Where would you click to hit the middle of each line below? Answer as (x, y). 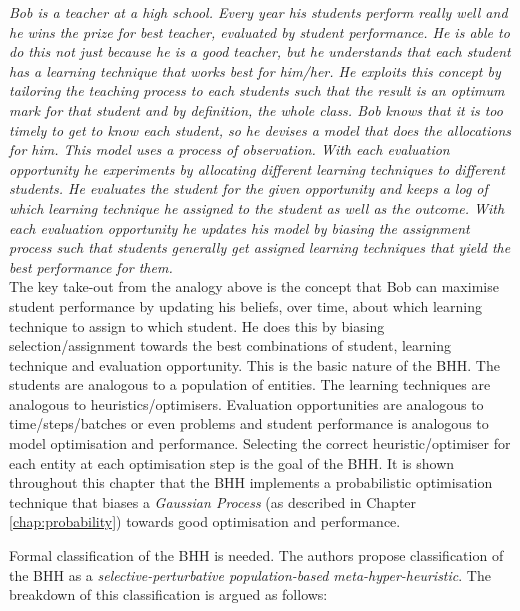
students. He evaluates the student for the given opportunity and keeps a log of (248, 188)
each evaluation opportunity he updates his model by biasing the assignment (239, 227)
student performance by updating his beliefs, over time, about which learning (245, 305)
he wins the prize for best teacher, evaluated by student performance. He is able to (259, 31)
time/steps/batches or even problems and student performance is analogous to (249, 423)
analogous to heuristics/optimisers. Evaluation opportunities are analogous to (246, 403)
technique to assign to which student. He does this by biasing (197, 325)
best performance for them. (91, 266)
